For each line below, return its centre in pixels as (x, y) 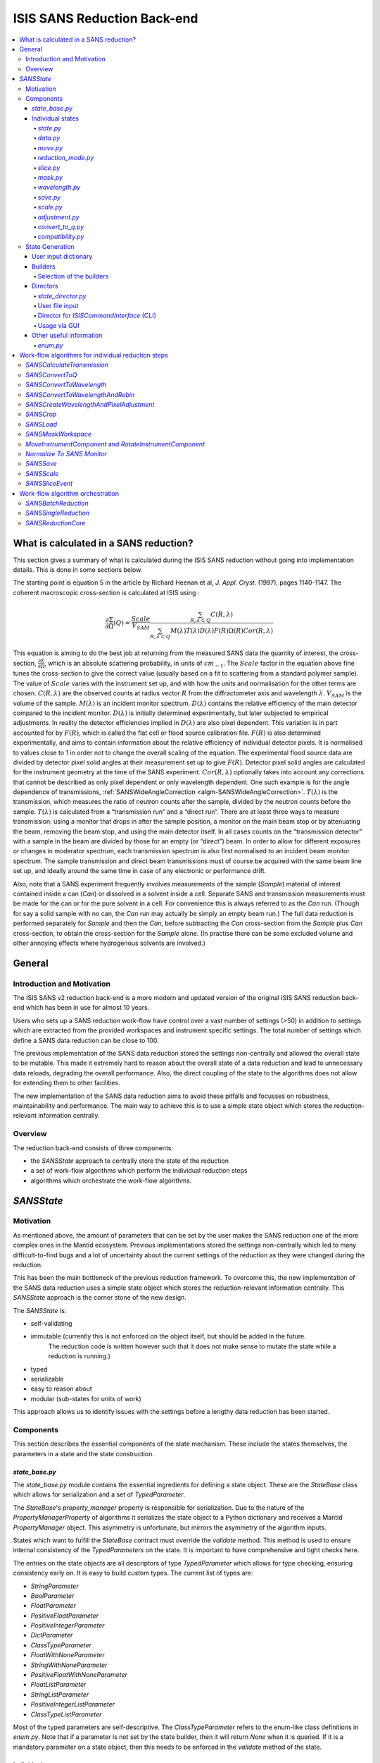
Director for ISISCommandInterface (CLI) (97, 316)
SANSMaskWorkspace (58, 434)
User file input (58, 306)
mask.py (50, 178)
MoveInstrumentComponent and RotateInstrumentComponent (115, 444)
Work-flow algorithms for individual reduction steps (94, 355)
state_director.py (62, 295)
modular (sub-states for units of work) (86, 1398)
